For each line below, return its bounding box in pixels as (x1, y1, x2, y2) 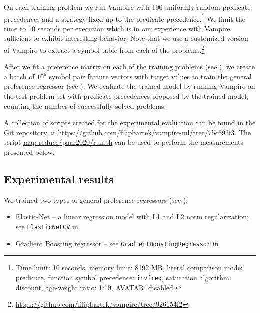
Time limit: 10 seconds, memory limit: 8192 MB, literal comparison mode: (15, 262, 243, 273)
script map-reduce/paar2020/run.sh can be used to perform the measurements (4, 137, 244, 147)
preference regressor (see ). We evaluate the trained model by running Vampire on (4, 81, 255, 91)
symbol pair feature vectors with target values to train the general (49, 71, 252, 81)
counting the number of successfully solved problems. (4, 100, 166, 111)
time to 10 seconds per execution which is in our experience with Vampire (4, 23, 230, 33)
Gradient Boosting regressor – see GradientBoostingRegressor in (15, 238, 219, 248)
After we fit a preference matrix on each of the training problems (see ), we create (4, 61, 255, 72)
